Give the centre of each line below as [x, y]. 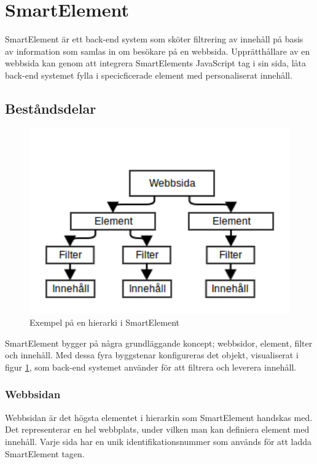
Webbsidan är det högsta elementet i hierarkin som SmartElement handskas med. [159, 417]
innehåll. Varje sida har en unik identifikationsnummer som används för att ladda [158, 441]
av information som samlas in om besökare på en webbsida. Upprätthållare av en [158, 51]
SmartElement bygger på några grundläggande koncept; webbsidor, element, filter [159, 343]
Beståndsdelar [51, 108]
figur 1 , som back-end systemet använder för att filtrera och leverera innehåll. [151, 367]
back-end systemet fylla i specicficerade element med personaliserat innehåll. [149, 75]
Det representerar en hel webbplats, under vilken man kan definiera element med [157, 429]
